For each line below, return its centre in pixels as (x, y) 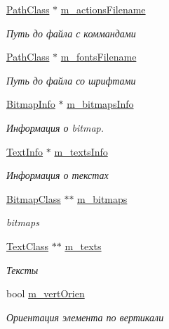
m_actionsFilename (103, 9)
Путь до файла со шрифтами (71, 80)
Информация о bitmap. (55, 127)
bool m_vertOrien (46, 293)
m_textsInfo (81, 151)
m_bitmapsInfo (100, 104)
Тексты (22, 269)
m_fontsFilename (99, 57)
